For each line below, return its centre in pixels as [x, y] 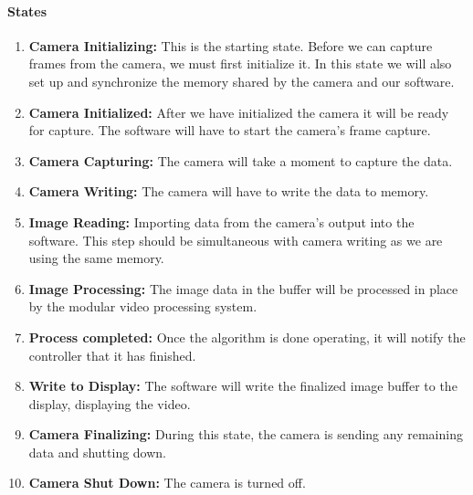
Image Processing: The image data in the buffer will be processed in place [243, 288]
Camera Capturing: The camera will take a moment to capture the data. [241, 160]
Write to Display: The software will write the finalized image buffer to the [243, 386]
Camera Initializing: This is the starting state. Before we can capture [231, 45]
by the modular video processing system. [143, 306]
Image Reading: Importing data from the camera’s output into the [221, 221]
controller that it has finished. [112, 355]
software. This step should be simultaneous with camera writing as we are [236, 240]
